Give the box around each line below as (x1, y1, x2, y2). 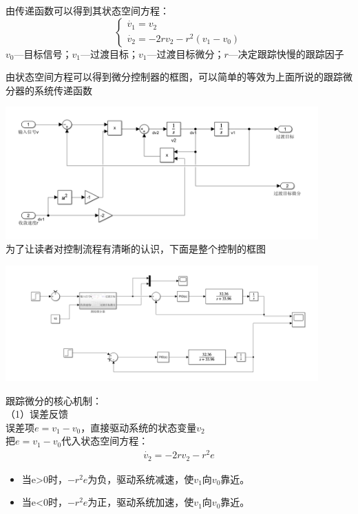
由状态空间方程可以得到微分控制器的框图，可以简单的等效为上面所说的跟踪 (6, 69, 343, 84)
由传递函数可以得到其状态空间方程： (6, 3, 169, 17)
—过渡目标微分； (147, 46, 224, 61)
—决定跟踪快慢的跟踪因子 (228, 46, 344, 61)
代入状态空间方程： (61, 433, 149, 448)
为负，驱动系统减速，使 (87, 471, 194, 486)
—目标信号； (14, 46, 72, 61)
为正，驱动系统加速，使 (87, 495, 194, 509)
